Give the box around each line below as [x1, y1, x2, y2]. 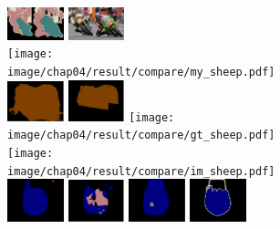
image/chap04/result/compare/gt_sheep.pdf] [7, 129, 275, 142]
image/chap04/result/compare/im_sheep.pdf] [7, 164, 275, 178]
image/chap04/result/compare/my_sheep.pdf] [7, 66, 275, 79]
